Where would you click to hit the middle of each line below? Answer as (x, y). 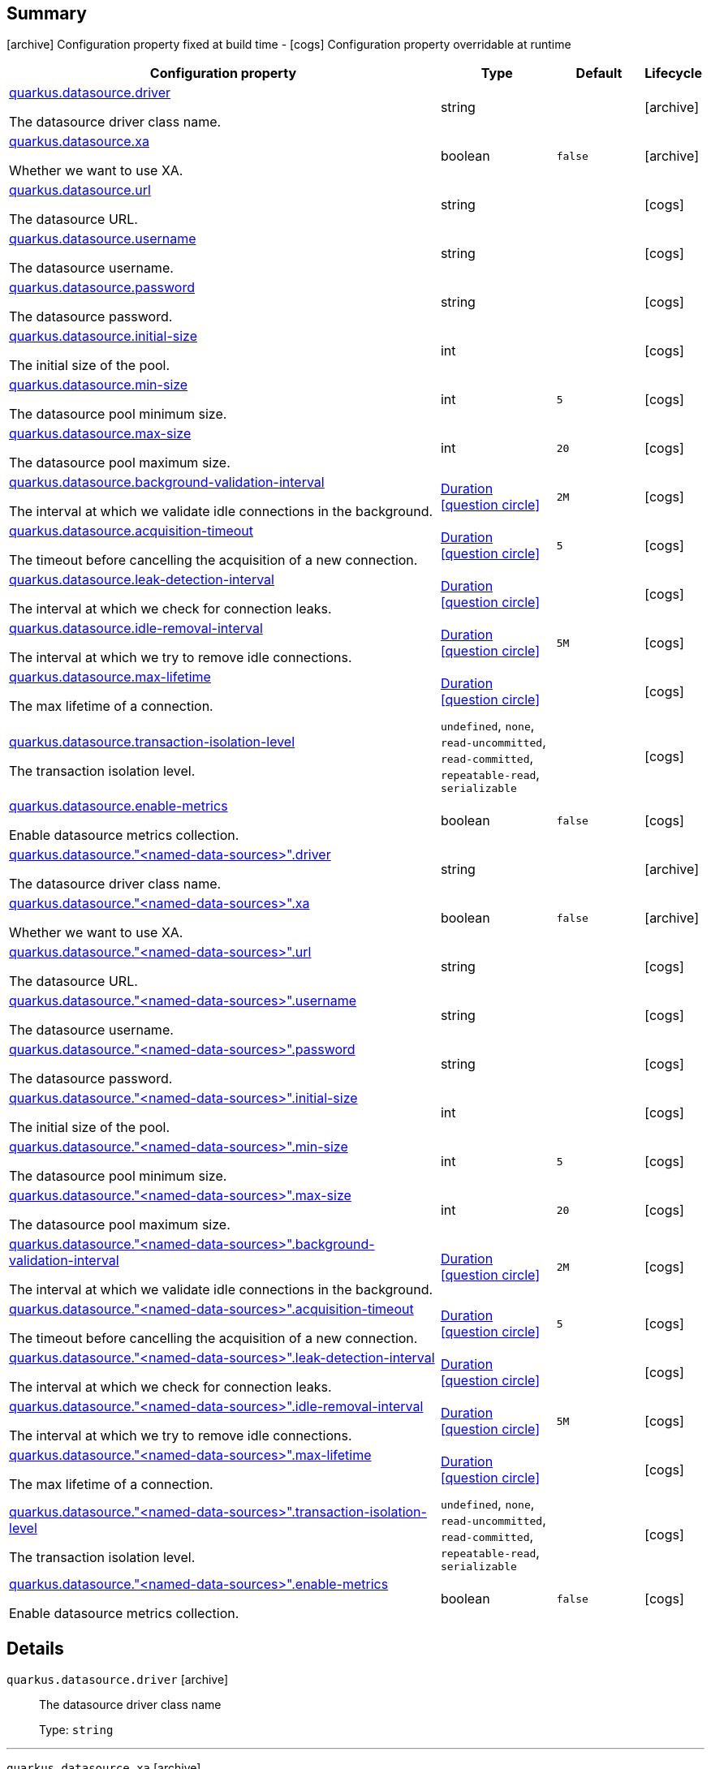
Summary (47, 13)
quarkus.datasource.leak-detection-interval (142, 580)
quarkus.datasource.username (103, 239)
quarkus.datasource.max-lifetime (110, 677)
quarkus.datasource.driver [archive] (118, 1680)
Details (35, 1648)
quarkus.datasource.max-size (100, 434)
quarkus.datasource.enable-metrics (118, 806)
